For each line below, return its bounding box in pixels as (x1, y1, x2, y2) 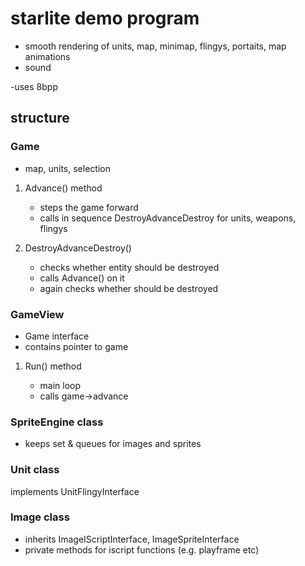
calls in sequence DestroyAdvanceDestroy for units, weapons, (39, 212, 297, 224)
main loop (39, 379, 82, 391)
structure (10, 110, 70, 127)
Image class (10, 510, 70, 524)
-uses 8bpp (10, 80, 58, 92)
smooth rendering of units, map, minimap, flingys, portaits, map (24, 40, 287, 52)
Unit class (10, 463, 60, 477)
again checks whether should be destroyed (39, 282, 219, 294)
